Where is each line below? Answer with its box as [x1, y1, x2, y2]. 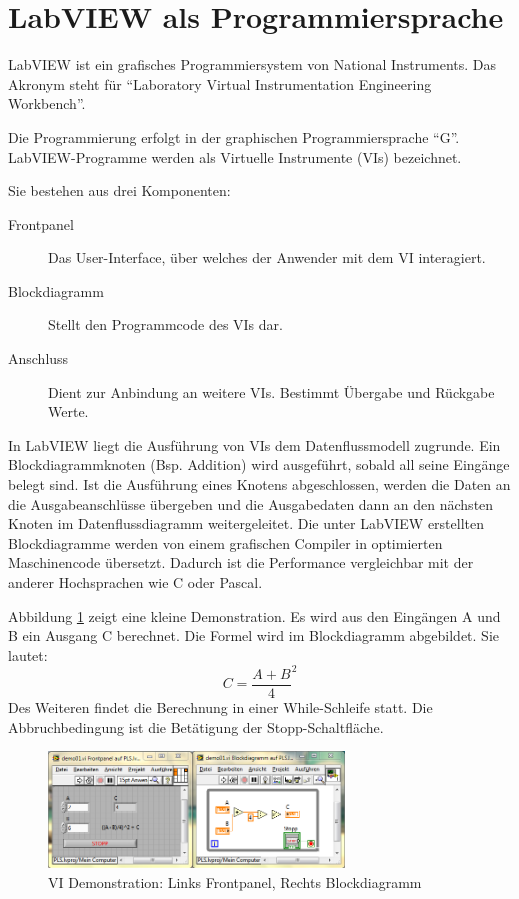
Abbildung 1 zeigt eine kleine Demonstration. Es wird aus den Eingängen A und [8, 605, 501, 626]
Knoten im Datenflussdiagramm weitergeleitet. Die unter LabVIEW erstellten [8, 513, 484, 534]
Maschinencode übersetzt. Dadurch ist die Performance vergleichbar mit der [8, 552, 474, 573]
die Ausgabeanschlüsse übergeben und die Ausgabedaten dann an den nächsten [8, 493, 494, 514]
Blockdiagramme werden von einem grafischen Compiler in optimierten [8, 532, 443, 553]
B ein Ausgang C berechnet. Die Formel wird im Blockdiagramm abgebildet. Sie [8, 625, 499, 646]
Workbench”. [8, 93, 86, 114]
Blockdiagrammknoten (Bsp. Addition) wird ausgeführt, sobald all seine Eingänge [8, 454, 510, 475]
